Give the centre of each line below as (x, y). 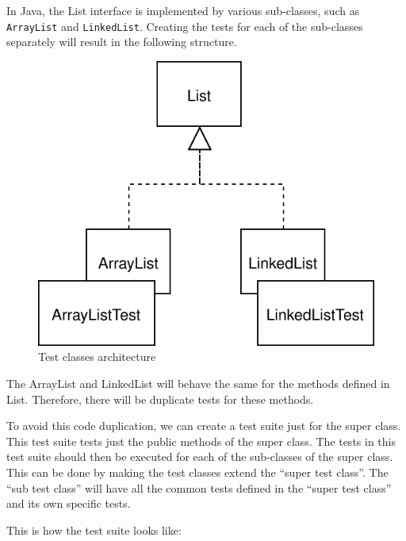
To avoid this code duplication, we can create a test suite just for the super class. (204, 426)
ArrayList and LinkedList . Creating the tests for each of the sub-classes (185, 26)
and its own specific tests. (69, 503)
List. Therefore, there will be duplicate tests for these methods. (160, 399)
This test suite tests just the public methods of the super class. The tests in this (201, 441)
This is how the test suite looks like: (94, 529)
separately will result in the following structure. (122, 42)
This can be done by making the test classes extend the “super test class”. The (197, 472)
